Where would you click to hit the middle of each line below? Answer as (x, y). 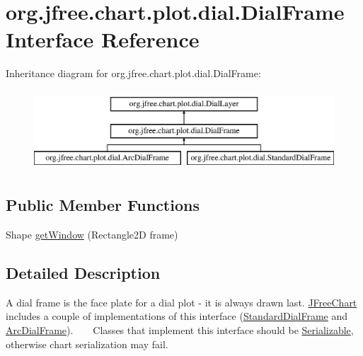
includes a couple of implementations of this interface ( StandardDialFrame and (177, 316)
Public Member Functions (103, 205)
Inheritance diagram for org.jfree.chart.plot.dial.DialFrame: (133, 73)
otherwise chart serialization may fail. (87, 344)
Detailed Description (83, 273)
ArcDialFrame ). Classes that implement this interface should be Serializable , (180, 330)
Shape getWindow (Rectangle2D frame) (92, 235)
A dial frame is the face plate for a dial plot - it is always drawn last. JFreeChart (181, 302)
